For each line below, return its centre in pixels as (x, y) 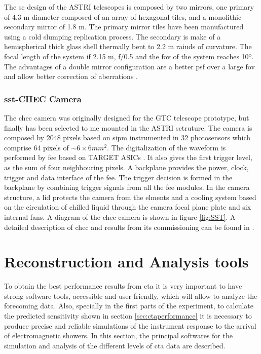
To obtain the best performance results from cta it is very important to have (123, 286)
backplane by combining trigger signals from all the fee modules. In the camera (127, 187)
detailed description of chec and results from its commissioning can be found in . (129, 227)
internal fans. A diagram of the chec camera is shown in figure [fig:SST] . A (120, 217)
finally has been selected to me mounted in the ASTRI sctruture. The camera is (128, 127)
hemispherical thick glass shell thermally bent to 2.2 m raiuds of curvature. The (128, 46)
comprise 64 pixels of (36, 147)
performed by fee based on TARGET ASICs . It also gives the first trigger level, (128, 157)
